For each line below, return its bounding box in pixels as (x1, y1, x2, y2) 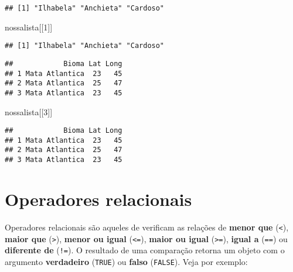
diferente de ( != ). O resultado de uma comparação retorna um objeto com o (5, 244, 285, 256)
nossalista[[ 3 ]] (5, 105, 53, 118)
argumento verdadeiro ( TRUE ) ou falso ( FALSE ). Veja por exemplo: (5, 255, 248, 267)
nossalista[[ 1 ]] (5, 20, 53, 33)
